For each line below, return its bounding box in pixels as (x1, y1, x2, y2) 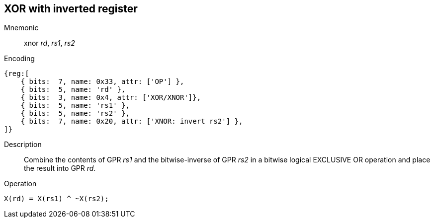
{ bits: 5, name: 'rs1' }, (20, 101, 130, 110)
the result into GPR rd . (24, 164, 96, 173)
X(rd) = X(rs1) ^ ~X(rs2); (4, 195, 109, 203)
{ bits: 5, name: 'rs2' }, (20, 109, 130, 118)
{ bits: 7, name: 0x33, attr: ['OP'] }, (20, 77, 184, 86)
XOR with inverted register (4, 2, 138, 15)
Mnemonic (4, 23, 39, 32)
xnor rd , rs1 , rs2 (24, 39, 75, 48)
